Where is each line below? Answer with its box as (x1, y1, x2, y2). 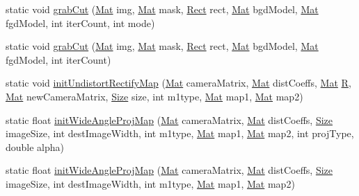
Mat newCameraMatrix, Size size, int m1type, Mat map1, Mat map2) (6, 89, 303, 103)
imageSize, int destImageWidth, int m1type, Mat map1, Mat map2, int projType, (6, 126, 354, 141)
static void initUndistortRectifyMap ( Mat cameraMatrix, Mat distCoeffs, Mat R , (6, 75, 351, 90)
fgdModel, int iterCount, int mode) (6, 15, 155, 30)
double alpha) (6, 139, 65, 154)
